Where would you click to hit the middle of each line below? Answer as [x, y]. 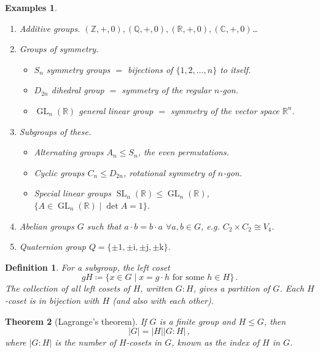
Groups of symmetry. [59, 49]
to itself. [236, 69]
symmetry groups [78, 69]
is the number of [85, 342]
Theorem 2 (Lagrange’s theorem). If [76, 321]
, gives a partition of [232, 288]
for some [188, 278]
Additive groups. [50, 28]
